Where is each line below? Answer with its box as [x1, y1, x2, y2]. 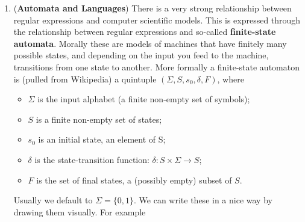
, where [217, 72, 244, 85]
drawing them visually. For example [13, 205, 146, 218]
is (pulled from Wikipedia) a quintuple [13, 72, 157, 85]
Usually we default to [13, 194, 93, 206]
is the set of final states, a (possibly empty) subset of [36, 173, 232, 186]
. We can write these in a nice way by [134, 194, 272, 206]
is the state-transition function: [34, 153, 149, 165]
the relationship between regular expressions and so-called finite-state [13, 25, 276, 38]
